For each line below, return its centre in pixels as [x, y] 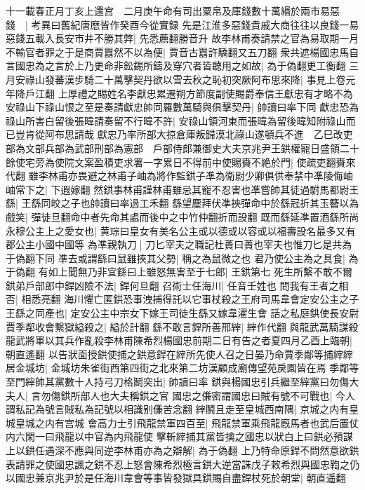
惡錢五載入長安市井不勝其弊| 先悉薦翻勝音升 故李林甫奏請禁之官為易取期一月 [182, 38]
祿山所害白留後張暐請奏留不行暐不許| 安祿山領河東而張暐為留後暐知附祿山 [176, 120]
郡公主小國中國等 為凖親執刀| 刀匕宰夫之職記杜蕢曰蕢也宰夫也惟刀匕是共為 [179, 244]
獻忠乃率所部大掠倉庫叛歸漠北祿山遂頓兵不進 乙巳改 [220, 134]
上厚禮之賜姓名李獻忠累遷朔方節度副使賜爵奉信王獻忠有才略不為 [205, 93]
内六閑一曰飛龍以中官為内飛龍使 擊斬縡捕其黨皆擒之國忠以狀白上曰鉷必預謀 [179, 436]
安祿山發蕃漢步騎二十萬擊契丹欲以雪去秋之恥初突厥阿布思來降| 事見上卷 [180, 79]
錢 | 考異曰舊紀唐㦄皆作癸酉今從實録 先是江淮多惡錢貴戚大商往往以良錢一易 [182, 24]
